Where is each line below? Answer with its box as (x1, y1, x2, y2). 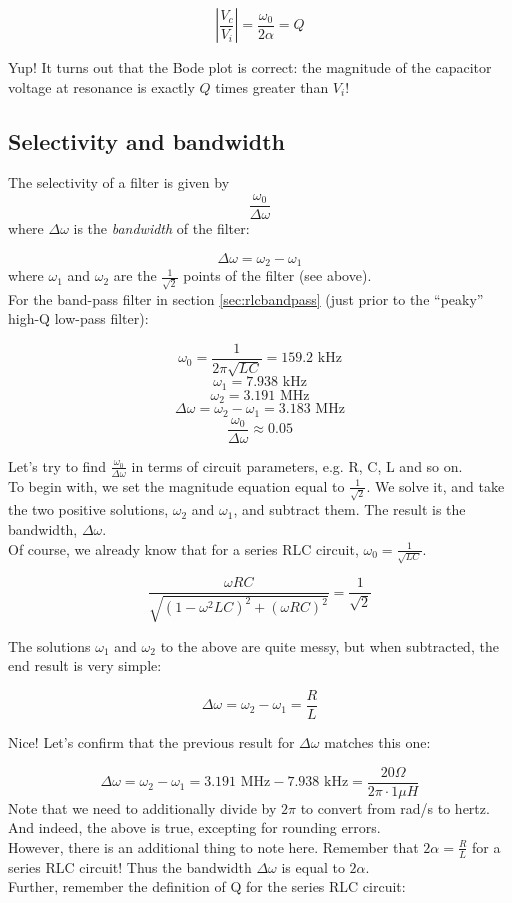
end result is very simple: (8, 655, 162, 676)
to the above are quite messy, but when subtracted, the (160, 635, 499, 656)
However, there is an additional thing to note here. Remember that (8, 836, 419, 857)
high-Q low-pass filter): (8, 308, 149, 329)
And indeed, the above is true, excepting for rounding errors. (8, 817, 381, 838)
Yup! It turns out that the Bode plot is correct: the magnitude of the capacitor (8, 57, 492, 77)
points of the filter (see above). (183, 265, 372, 286)
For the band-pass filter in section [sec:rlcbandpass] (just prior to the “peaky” (8, 288, 484, 309)
